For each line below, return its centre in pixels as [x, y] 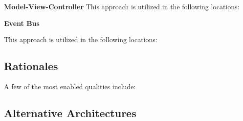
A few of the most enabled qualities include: [70, 86]
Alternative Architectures [70, 112]
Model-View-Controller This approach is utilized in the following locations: [122, 6]
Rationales [31, 66]
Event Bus [22, 23]
